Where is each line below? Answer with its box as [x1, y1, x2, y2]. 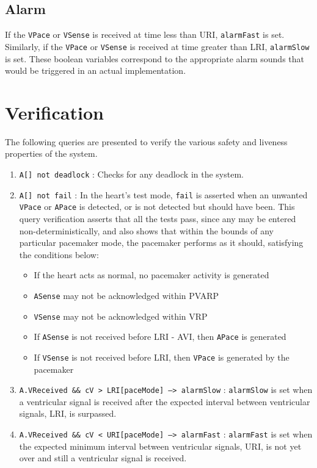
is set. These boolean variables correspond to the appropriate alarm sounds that [5, 52, 304, 65]
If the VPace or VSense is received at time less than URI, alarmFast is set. [5, 28, 285, 41]
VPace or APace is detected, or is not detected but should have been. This [19, 200, 295, 213]
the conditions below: [19, 248, 99, 261]
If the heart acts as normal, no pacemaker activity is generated [34, 268, 269, 281]
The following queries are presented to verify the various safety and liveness [5, 135, 288, 148]
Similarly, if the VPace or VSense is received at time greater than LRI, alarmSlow [5, 40, 310, 52]
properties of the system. [5, 147, 98, 160]
